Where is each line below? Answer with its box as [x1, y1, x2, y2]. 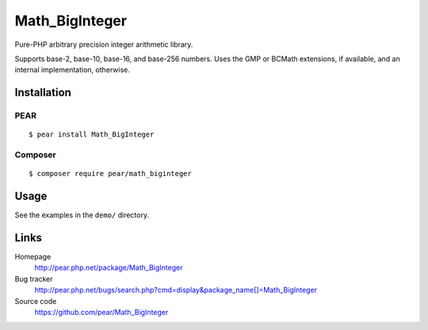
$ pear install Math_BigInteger [29, 130, 155, 139]
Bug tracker [14, 274, 53, 283]
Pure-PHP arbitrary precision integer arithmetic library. [14, 40, 193, 49]
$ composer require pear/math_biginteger [29, 169, 192, 178]
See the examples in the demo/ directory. [14, 210, 150, 220]
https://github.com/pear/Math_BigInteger [34, 308, 169, 317]
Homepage [14, 252, 52, 262]
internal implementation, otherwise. [14, 65, 131, 75]
